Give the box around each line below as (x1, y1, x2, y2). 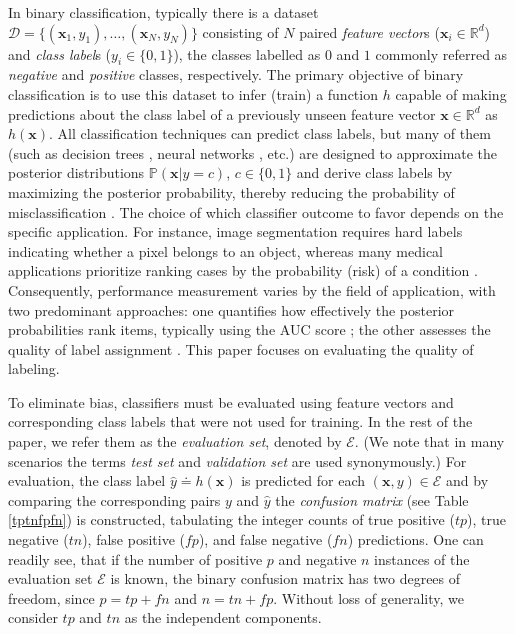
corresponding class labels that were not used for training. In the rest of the (8, 411, 473, 432)
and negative (278, 548, 357, 569)
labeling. (8, 358, 60, 379)
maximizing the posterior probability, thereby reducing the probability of (8, 181, 455, 202)
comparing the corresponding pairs (8, 489, 221, 510)
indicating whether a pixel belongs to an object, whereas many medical (8, 240, 444, 261)
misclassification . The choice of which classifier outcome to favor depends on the (8, 201, 504, 222)
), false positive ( (82, 529, 185, 550)
